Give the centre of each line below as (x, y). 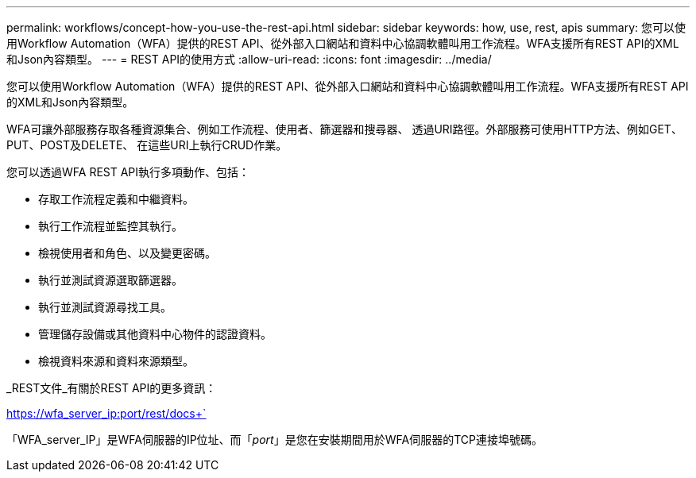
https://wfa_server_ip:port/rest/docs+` (106, 413)
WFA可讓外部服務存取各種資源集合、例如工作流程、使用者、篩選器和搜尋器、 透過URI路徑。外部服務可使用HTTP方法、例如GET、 (344, 129)
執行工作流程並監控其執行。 (110, 226)
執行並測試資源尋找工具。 (105, 307)
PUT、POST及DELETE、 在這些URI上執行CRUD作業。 (147, 145)
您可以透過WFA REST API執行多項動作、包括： (128, 172)
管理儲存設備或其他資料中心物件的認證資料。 (155, 334)
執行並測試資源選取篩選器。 (110, 280)
